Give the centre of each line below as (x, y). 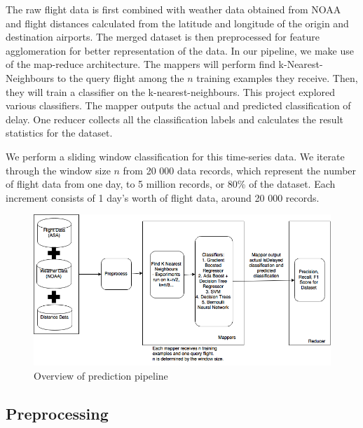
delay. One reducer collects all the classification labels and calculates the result (174, 119)
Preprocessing (57, 413)
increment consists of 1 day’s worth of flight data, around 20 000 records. (163, 197)
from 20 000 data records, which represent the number (240, 170)
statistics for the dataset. (59, 133)
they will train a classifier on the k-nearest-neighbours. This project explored (171, 91)
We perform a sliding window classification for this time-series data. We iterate (175, 156)
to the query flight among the (121, 77)
